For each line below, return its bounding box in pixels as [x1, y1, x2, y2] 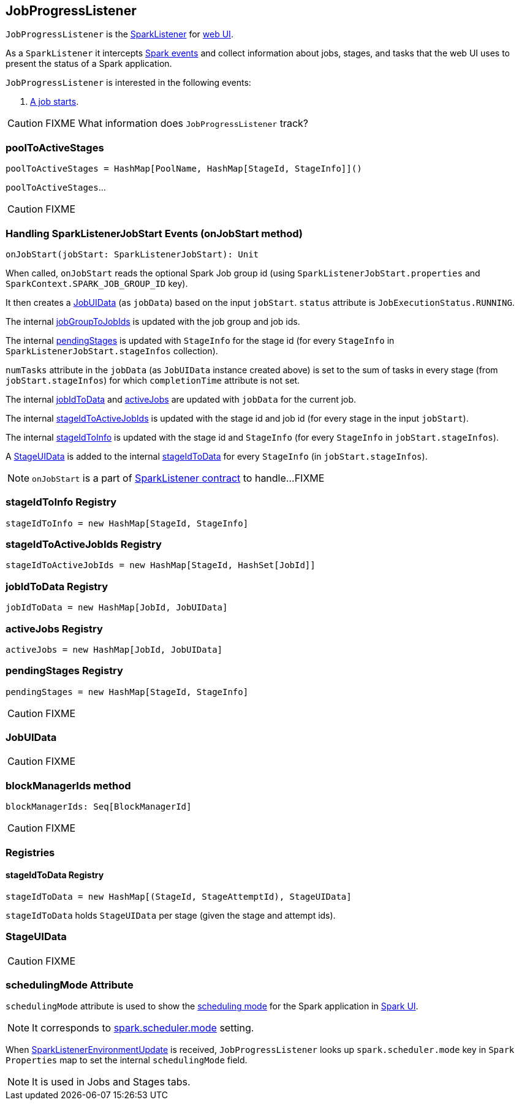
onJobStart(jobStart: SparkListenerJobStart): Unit [6, 249, 259, 259]
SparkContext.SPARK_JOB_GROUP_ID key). [6, 278, 188, 289]
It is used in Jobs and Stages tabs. [32, 1076, 191, 1088]
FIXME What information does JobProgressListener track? [45, 117, 308, 130]
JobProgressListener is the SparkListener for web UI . [6, 29, 233, 40]
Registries [6, 846, 55, 859]
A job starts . [30, 96, 79, 107]
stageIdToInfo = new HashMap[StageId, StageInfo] [6, 518, 249, 528]
